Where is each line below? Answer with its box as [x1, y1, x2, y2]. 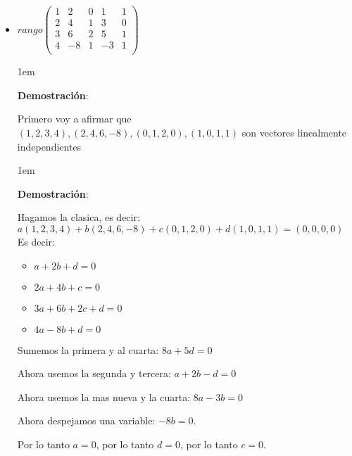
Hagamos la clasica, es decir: [17, 210, 140, 224]
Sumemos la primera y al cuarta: [17, 342, 159, 357]
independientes [17, 139, 82, 153]
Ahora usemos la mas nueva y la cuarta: [17, 389, 191, 404]
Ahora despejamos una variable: [17, 413, 156, 428]
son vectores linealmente [241, 125, 347, 139]
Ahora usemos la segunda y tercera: [17, 366, 171, 381]
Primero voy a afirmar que [17, 111, 132, 126]
